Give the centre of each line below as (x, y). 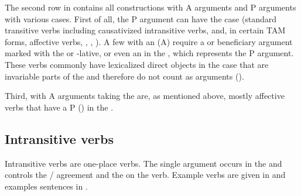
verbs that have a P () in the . (59, 107)
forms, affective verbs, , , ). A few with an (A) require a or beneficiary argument (149, 41)
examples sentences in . (46, 186)
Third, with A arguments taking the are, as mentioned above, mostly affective (145, 96)
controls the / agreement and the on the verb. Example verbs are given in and (145, 175)
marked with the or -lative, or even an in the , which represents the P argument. (149, 53)
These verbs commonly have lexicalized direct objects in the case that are (137, 64)
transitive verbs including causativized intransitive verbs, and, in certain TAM (145, 30)
